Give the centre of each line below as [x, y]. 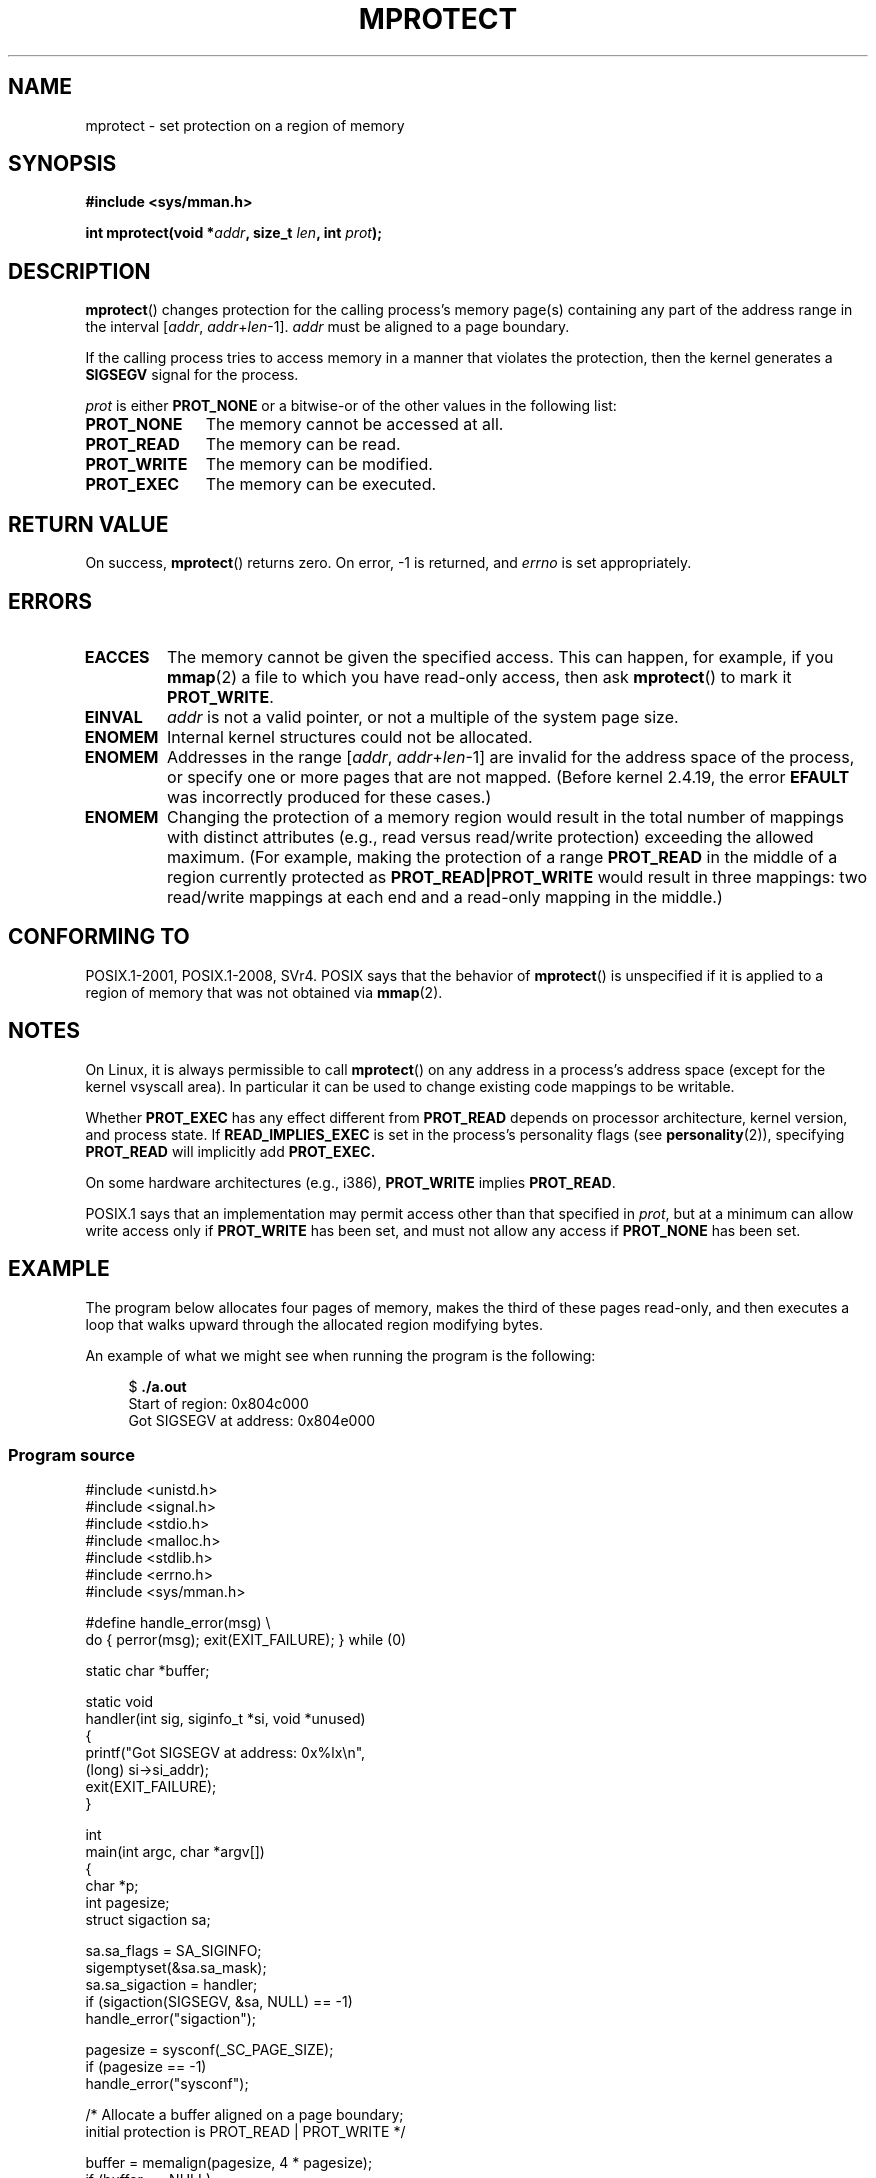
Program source [71, 1454]
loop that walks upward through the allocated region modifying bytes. [314, 1324]
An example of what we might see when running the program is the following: [340, 1355]
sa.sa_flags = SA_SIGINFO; [173, 1951]
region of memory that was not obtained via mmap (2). [264, 992]
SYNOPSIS [62, 164]
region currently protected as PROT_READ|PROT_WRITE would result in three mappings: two [517, 876]
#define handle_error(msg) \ [178, 1623]
